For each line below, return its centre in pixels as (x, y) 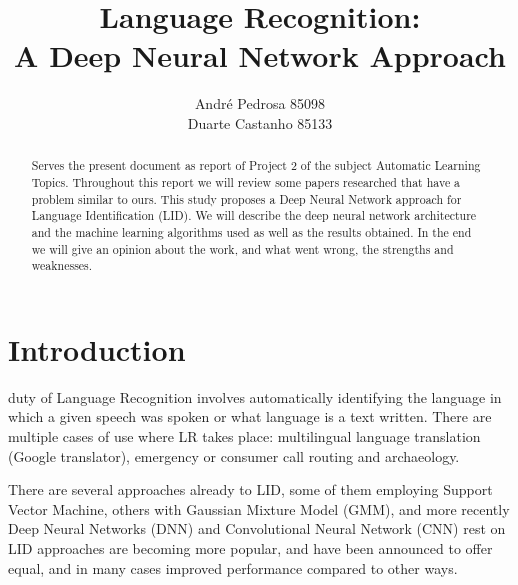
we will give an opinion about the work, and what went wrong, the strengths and (242, 248)
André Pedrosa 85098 (260, 103)
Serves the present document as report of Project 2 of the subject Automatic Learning (256, 165)
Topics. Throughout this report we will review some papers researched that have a (246, 181)
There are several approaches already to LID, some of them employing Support (250, 489)
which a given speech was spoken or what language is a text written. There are (250, 416)
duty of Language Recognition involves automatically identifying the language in (255, 396)
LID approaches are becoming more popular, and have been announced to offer (250, 547)
